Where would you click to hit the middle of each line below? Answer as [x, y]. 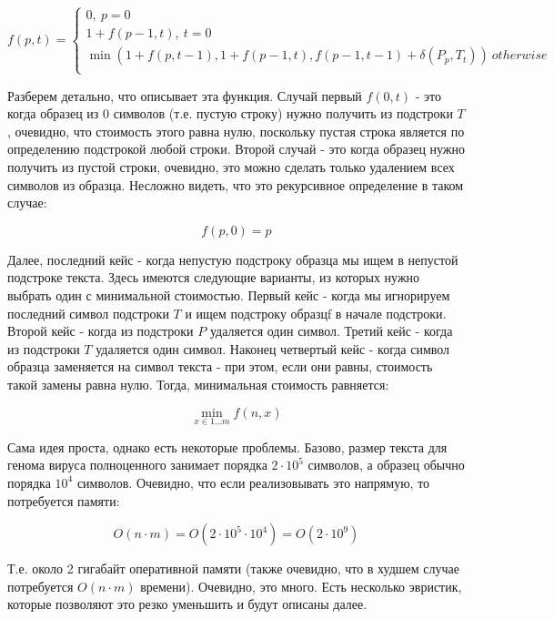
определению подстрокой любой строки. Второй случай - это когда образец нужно [237, 149]
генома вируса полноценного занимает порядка [137, 465]
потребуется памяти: [64, 500]
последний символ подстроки [88, 313]
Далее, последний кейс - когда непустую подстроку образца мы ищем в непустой [233, 259]
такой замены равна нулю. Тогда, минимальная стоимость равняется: [198, 384]
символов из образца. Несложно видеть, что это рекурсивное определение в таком [236, 184]
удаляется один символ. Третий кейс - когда [331, 331]
